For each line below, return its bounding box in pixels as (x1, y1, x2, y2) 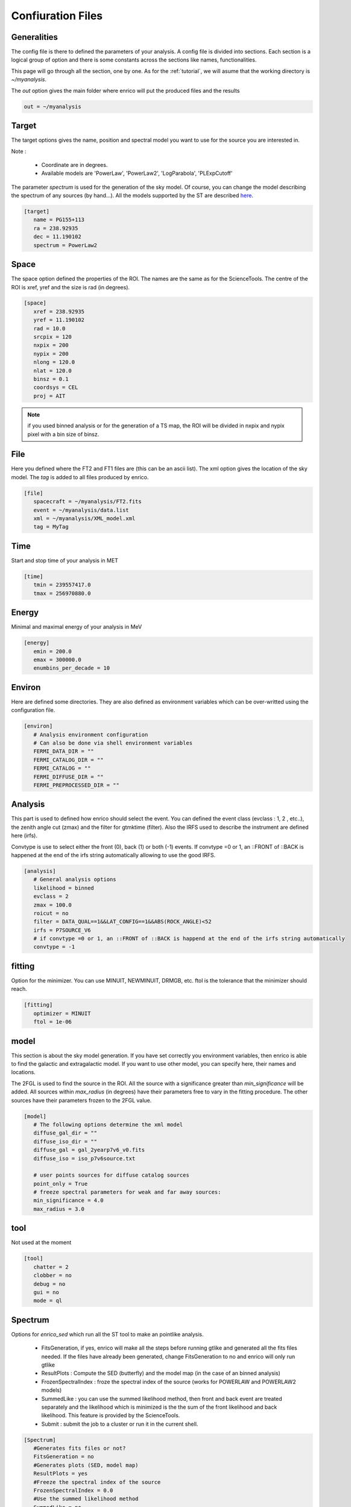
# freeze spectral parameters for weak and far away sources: (33, 1189, 221, 1196)
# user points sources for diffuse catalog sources (33, 1172, 189, 1178)
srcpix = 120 (33, 333, 72, 341)
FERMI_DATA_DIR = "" (33, 748, 95, 755)
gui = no (33, 1289, 60, 1295)
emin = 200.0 (33, 648, 72, 655)
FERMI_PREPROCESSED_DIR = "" (33, 781, 120, 788)
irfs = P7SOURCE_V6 (33, 927, 91, 934)
